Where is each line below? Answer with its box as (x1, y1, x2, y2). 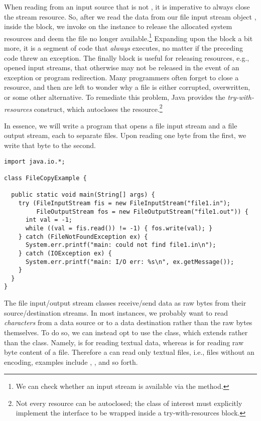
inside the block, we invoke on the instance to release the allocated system (4, 21, 232, 32)
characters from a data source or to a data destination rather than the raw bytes (4, 317, 252, 328)
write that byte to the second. (4, 140, 96, 151)
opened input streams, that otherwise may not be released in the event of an (4, 62, 239, 73)
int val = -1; (25, 216, 73, 224)
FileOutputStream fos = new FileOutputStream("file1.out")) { (36, 208, 248, 215)
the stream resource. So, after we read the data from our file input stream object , (4, 11, 256, 22)
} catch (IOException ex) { (18, 249, 112, 257)
